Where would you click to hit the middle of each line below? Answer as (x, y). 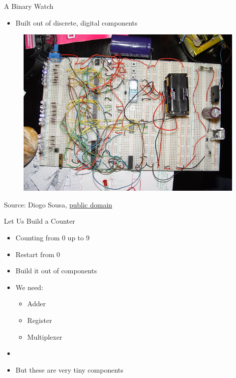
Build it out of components (56, 271)
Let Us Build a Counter (40, 221)
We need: (29, 287)
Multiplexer (45, 336)
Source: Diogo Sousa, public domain (58, 204)
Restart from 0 (38, 254)
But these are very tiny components (69, 369)
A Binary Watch (29, 6)
